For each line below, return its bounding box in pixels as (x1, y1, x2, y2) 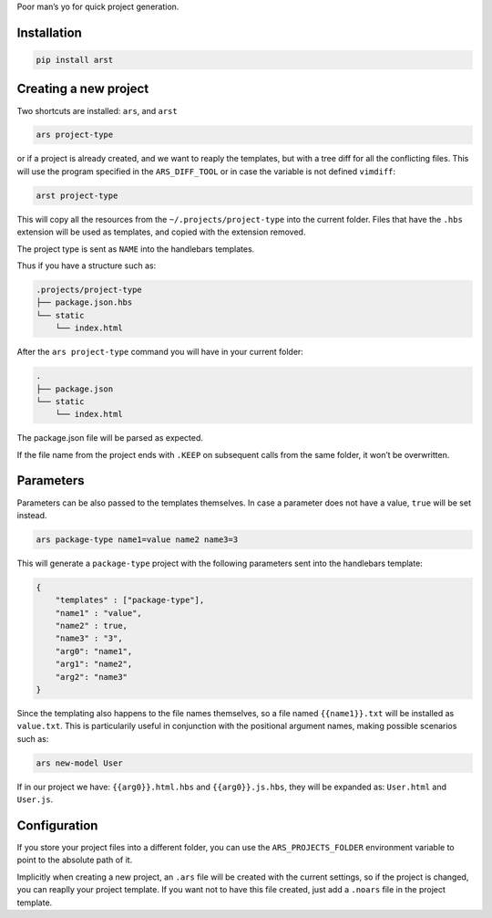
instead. (16, 509, 47, 520)
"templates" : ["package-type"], (55, 595, 205, 606)
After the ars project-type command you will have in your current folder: (16, 347, 304, 358)
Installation (16, 25, 82, 40)
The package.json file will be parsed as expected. (16, 433, 204, 443)
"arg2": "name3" (55, 672, 128, 682)
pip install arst (36, 55, 114, 65)
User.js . (16, 794, 54, 805)
